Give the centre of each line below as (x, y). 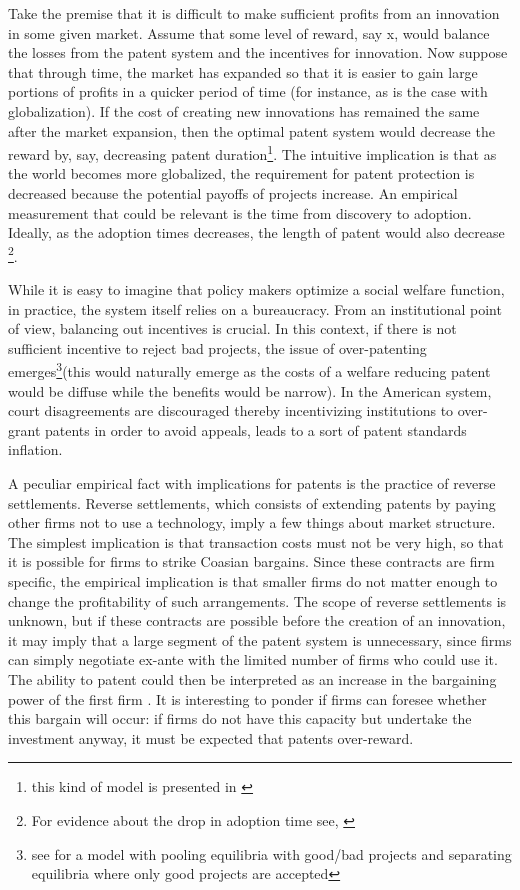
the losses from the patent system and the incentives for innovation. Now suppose (258, 52)
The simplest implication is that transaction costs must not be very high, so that (256, 541)
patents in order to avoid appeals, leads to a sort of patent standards (255, 429)
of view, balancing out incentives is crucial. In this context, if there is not (232, 328)
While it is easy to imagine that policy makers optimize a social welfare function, (256, 289)
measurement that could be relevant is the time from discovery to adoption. (240, 212)
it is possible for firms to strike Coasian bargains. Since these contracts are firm (251, 561)
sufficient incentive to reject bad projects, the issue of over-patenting (217, 347)
